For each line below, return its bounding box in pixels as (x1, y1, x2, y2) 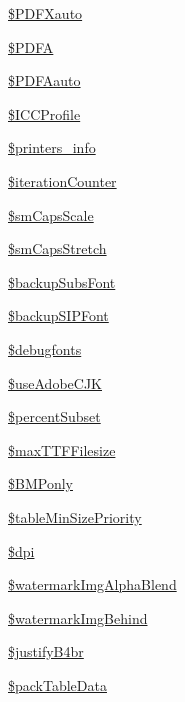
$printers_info (8, 137, 96, 158)
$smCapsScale (8, 204, 94, 225)
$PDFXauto (8, 3, 83, 23)
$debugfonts (8, 338, 82, 359)
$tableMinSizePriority (8, 506, 142, 527)
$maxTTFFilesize (8, 439, 116, 460)
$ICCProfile (8, 103, 81, 124)
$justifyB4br (8, 641, 84, 662)
